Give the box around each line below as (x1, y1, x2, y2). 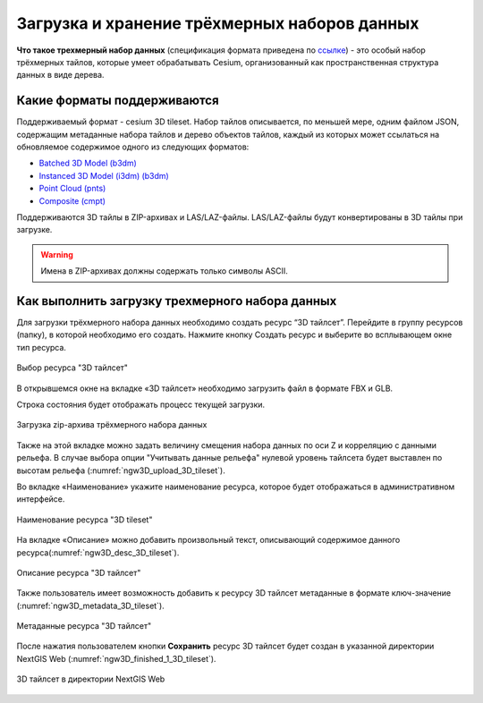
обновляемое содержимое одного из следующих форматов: (16, 141, 250, 152)
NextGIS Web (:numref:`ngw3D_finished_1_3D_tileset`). (16, 653, 216, 664)
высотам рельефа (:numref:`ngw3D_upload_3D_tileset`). (16, 465, 225, 476)
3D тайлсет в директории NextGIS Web (16, 673, 165, 684)
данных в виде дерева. (16, 70, 105, 80)
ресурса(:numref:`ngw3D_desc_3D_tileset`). (16, 546, 180, 558)
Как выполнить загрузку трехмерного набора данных (16, 293, 337, 309)
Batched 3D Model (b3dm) (38, 157, 138, 169)
